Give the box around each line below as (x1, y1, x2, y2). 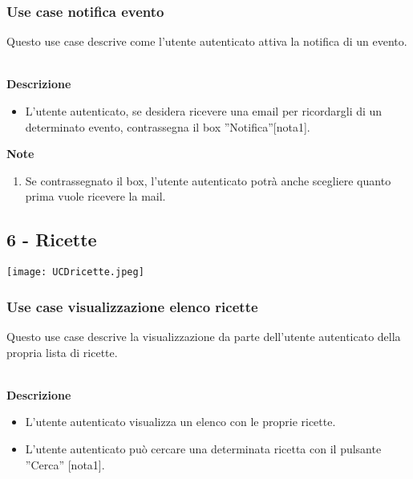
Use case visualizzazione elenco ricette (6, 296, 258, 316)
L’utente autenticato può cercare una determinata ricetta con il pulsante (25, 440, 382, 457)
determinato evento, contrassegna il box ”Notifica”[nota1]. (25, 118, 310, 135)
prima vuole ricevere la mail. (25, 188, 166, 205)
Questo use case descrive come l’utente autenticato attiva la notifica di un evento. (6, 33, 407, 50)
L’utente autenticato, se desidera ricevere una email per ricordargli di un (25, 103, 383, 119)
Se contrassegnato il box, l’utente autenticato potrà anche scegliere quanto (25, 172, 391, 189)
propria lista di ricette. (6, 343, 118, 360)
